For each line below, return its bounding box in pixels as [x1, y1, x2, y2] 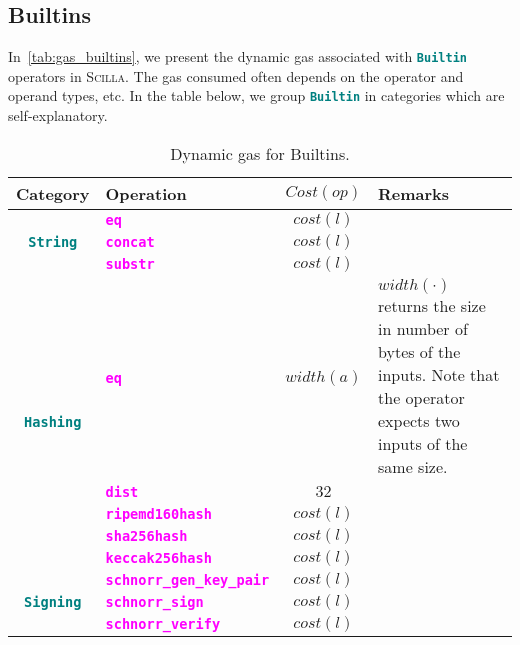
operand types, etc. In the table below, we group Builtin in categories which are [8, 85, 505, 106]
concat [105, 233, 155, 250]
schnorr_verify [105, 615, 221, 632]
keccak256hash [105, 549, 212, 566]
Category [16, 181, 90, 205]
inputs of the [378, 431, 468, 455]
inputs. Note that [378, 362, 500, 386]
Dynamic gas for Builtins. [170, 141, 350, 165]
